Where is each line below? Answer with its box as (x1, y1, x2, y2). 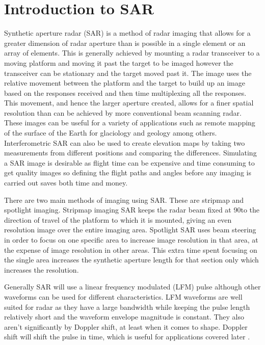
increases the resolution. (4, 264, 79, 275)
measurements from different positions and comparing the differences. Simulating (4, 147, 257, 158)
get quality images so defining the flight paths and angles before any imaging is (4, 167, 251, 178)
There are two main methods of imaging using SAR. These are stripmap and (4, 194, 244, 205)
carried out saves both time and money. (4, 177, 128, 188)
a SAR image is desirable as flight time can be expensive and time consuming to (4, 157, 255, 168)
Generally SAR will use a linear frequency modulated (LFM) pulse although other (4, 281, 261, 292)
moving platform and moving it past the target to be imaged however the (4, 57, 233, 68)
